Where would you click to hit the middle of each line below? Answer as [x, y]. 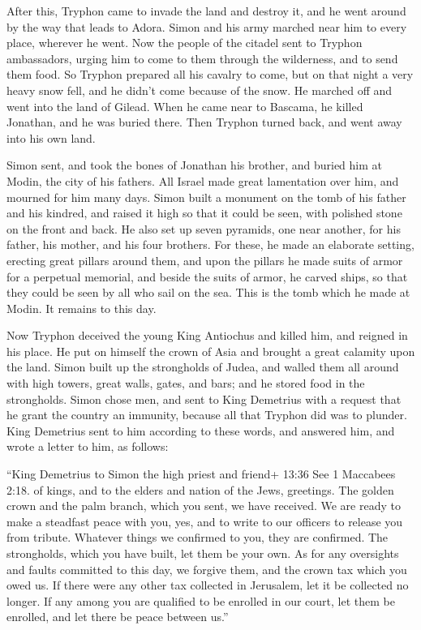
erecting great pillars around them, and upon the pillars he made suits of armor [205, 260]
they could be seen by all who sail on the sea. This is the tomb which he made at [208, 292]
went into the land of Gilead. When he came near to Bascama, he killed [185, 106]
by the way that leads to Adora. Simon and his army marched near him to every [207, 26]
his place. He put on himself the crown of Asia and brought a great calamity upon [211, 351]
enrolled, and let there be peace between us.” [118, 617]
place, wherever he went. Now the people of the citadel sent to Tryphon [185, 43]
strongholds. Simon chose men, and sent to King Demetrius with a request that [204, 399]
